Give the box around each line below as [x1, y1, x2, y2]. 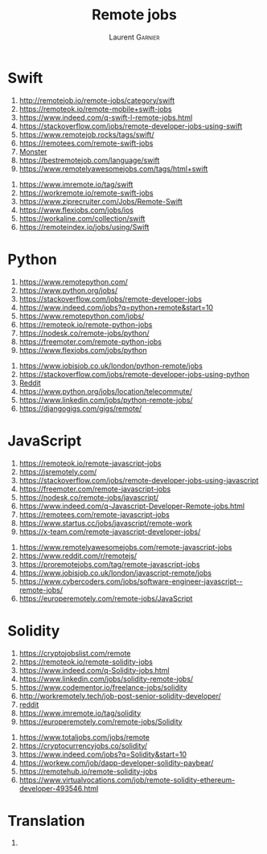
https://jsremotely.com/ [18, 466, 97, 476]
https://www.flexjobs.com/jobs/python [18, 345, 147, 355]
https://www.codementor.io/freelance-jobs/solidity [18, 682, 188, 692]
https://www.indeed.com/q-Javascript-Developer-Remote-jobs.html [18, 501, 245, 511]
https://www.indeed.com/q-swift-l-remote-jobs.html [18, 113, 193, 122]
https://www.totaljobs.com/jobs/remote [18, 732, 150, 741]
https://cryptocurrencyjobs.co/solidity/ [18, 741, 148, 750]
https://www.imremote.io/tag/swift [18, 179, 133, 189]
